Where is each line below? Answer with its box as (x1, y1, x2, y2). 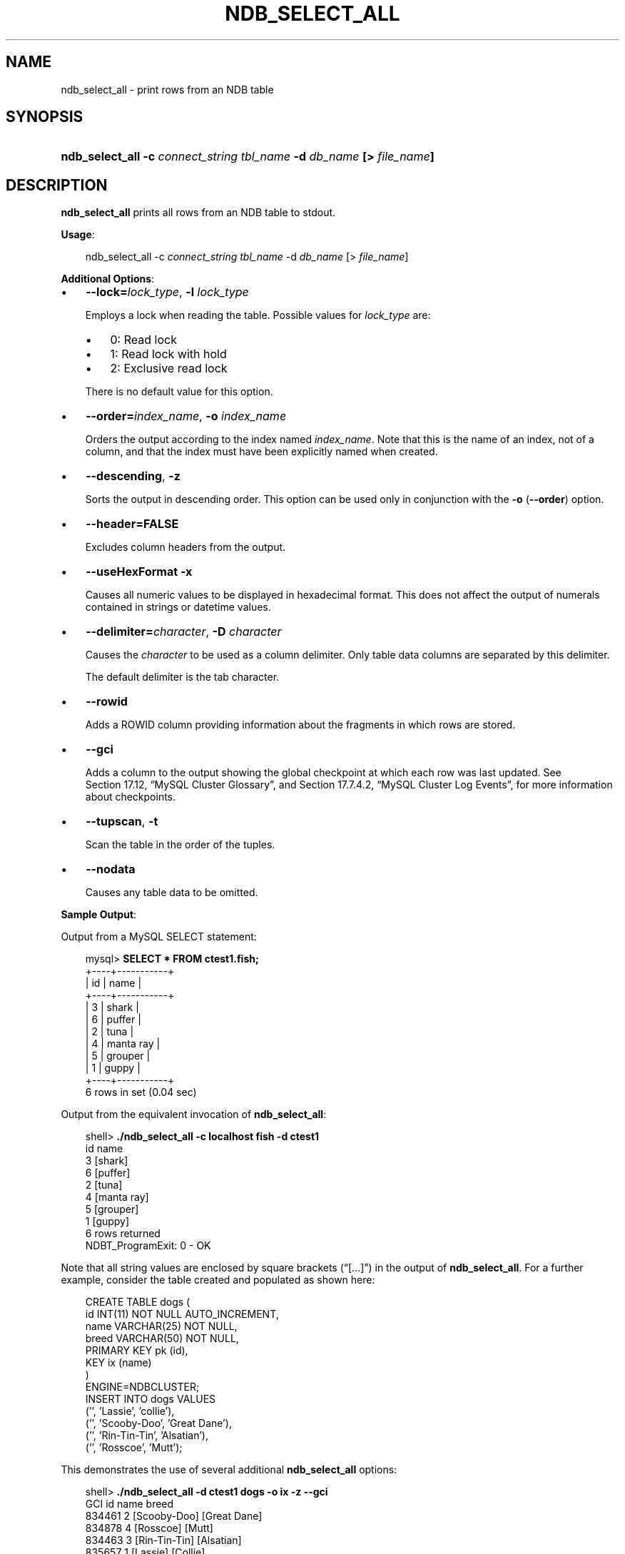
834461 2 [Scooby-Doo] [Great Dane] (85, 1510, 263, 1523)
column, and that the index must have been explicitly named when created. (85, 445, 438, 458)
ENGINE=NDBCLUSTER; (85, 1381, 200, 1393)
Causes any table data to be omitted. (85, 886, 258, 899)
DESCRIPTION (6, 176, 108, 194)
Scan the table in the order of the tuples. (85, 838, 275, 851)
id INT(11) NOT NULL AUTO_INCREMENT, (85, 1308, 279, 1321)
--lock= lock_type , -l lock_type (86, 285, 249, 300)
